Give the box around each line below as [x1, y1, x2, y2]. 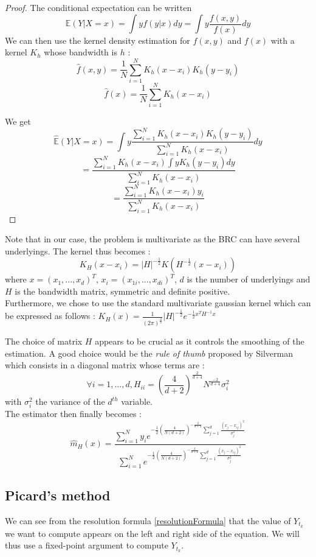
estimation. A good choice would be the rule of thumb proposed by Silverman [5, 346, 293, 359]
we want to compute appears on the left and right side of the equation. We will [5, 527, 300, 539]
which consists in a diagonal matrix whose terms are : [5, 359, 205, 371]
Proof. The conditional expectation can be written [5, 1, 192, 13]
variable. [121, 395, 153, 408]
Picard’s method [5, 485, 111, 504]
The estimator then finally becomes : [5, 407, 142, 420]
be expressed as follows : [5, 309, 95, 322]
